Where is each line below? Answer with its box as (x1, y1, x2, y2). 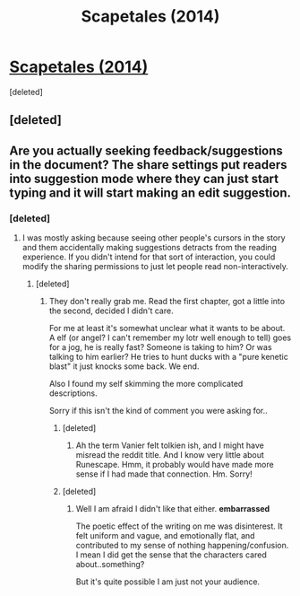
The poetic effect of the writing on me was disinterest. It (75, 521, 284, 531)
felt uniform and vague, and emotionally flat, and (75, 530, 255, 541)
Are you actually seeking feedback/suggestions (9, 143, 284, 158)
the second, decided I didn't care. (48, 305, 174, 316)
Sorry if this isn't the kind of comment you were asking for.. (48, 406, 269, 416)
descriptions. (48, 388, 98, 399)
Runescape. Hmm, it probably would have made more (75, 460, 275, 470)
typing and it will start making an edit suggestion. (9, 185, 292, 200)
